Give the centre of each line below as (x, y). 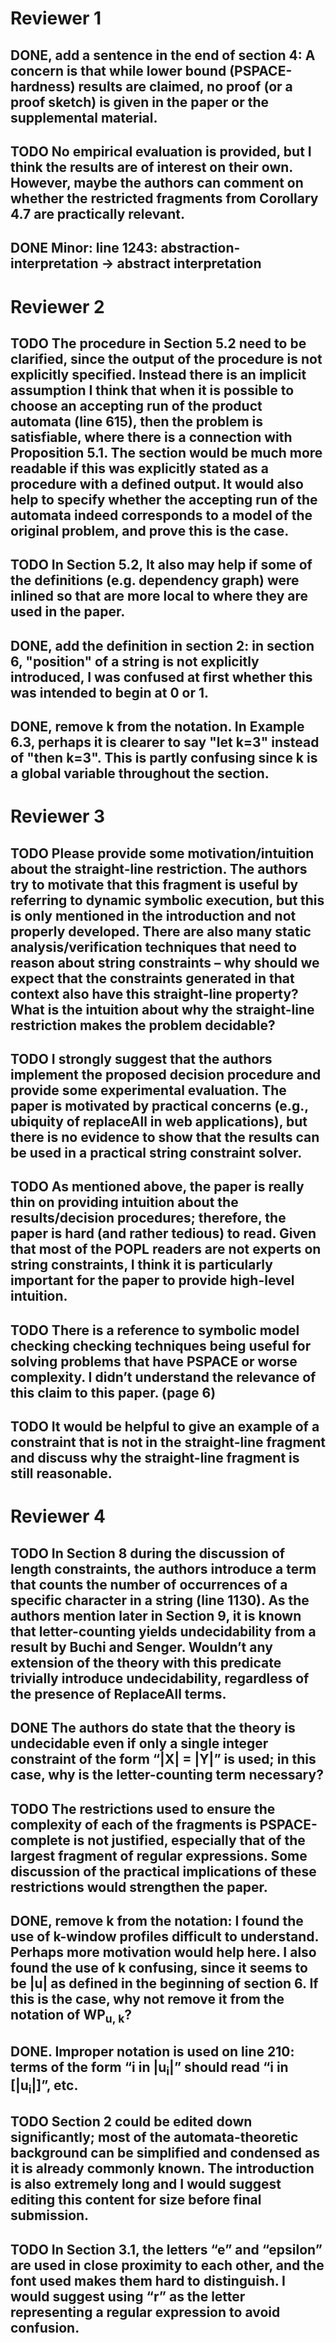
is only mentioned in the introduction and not (153, 915)
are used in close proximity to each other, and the (167, 2265)
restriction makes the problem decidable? (143, 1025)
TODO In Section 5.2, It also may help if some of (161, 565)
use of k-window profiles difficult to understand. (164, 1936)
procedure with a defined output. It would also (157, 483)
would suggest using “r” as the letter (128, 2296)
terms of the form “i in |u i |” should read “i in (149, 2068)
